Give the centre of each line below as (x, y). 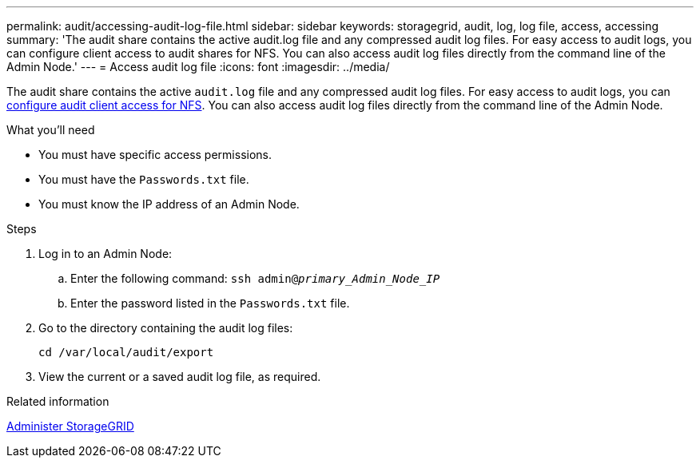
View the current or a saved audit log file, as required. (180, 377)
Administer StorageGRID (70, 426)
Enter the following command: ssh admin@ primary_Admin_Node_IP (255, 278)
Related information (58, 401)
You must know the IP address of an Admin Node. (169, 204)
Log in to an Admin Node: (105, 254)
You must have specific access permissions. (155, 155)
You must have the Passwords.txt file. (144, 179)
